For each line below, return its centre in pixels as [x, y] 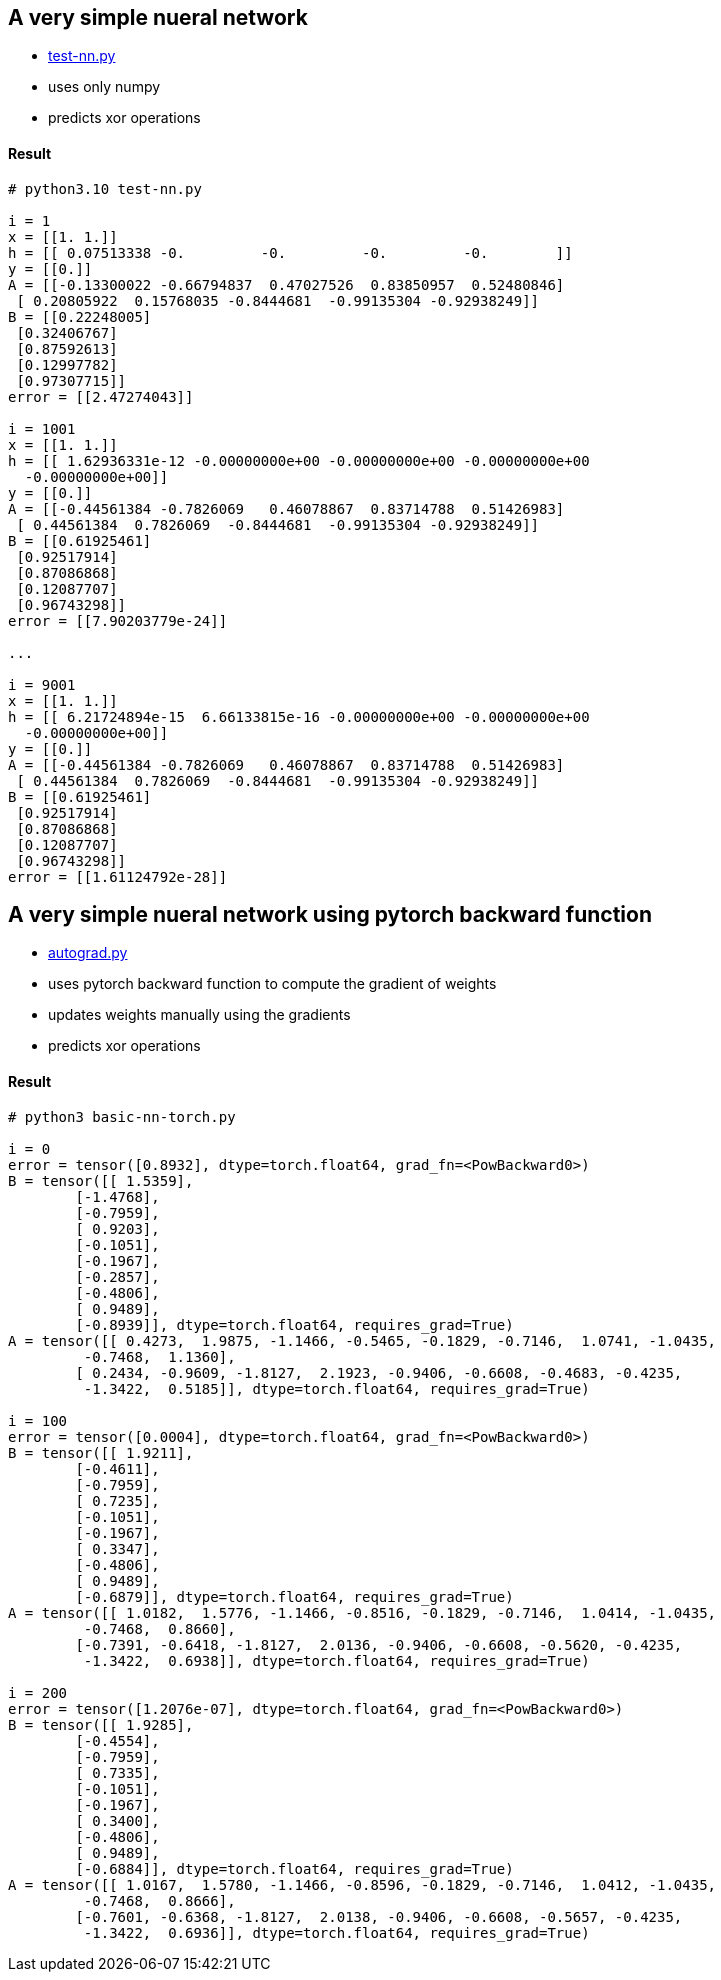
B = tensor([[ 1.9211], [101, 1452]
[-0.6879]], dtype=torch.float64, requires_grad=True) [294, 1596]
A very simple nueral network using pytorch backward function [330, 915]
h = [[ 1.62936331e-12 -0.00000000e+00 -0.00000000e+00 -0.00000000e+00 [299, 460]
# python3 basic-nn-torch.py [122, 1116]
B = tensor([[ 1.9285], [101, 1724]
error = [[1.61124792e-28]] [118, 876]
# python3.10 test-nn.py [105, 188]
